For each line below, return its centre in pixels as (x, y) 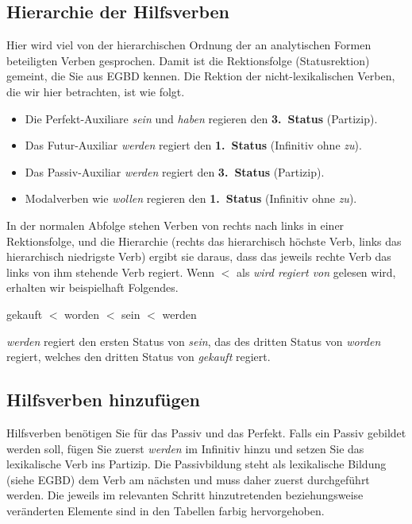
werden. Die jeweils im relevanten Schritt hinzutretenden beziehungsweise (185, 495)
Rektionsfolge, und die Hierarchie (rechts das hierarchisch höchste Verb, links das (204, 241)
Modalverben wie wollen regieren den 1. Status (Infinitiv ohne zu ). (191, 198)
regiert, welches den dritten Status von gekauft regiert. (139, 357)
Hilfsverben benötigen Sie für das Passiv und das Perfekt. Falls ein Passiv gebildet (206, 432)
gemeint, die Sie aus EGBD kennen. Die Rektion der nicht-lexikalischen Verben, (201, 76)
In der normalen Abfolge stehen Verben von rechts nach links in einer (175, 225)
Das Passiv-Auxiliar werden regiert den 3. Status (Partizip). (175, 171)
